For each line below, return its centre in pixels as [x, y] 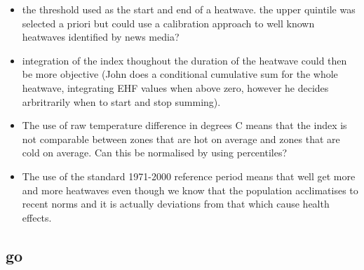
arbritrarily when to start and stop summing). [121, 101]
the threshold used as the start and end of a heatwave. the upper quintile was [189, 9]
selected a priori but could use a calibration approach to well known [168, 23]
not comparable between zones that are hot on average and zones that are [181, 139]
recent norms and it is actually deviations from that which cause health [176, 204]
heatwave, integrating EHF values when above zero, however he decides [175, 87]
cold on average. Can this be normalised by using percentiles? [155, 153]
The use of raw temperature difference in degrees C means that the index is [184, 125]
